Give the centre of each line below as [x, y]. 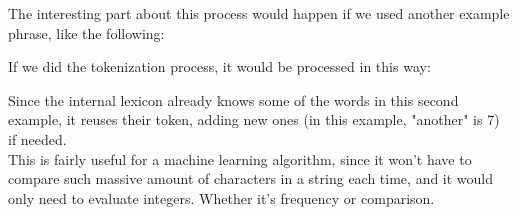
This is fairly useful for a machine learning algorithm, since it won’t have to [240, 158]
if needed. [37, 138]
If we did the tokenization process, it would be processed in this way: [219, 66]
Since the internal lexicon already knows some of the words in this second [233, 99]
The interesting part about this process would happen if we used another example [259, 13]
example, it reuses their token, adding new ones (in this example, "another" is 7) [254, 119]
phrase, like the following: [86, 32]
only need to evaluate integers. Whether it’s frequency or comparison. [221, 197]
